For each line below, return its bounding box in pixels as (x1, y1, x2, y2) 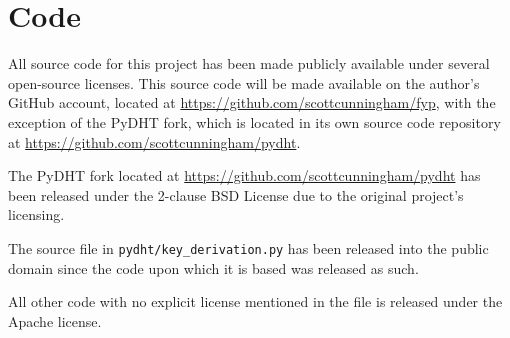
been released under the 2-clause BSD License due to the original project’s (8, 184, 464, 205)
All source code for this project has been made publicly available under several (8, 53, 490, 74)
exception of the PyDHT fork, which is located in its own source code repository (8, 111, 501, 132)
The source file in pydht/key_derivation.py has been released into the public (8, 237, 489, 258)
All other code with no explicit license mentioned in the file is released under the (8, 291, 503, 312)
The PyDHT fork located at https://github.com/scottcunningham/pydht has (8, 165, 481, 186)
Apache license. (8, 310, 102, 331)
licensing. (8, 204, 65, 225)
